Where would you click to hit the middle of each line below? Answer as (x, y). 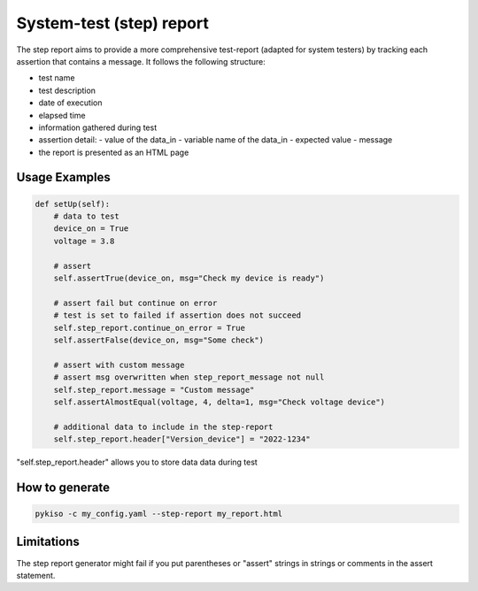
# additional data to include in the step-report (163, 426)
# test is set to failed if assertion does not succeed (177, 315)
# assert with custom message (119, 365)
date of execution (70, 103)
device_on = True (91, 229)
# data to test (86, 216)
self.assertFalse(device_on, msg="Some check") (159, 340)
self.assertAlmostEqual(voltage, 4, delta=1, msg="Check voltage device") (219, 402)
